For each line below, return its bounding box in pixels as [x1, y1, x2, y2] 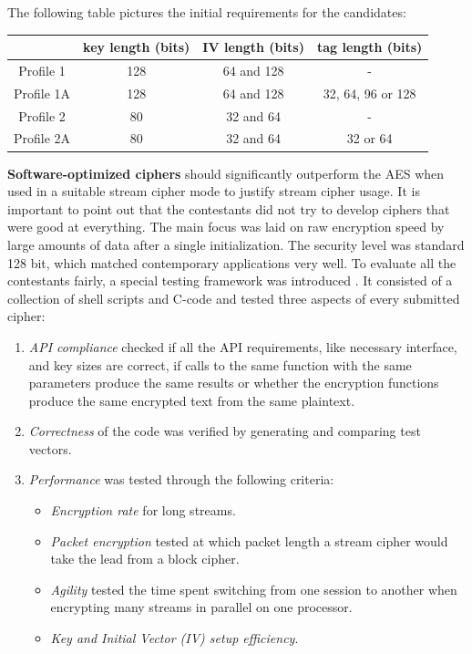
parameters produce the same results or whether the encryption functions [28, 373, 439, 392]
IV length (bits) [202, 37, 304, 57]
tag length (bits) [316, 37, 423, 57]
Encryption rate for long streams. [50, 501, 236, 520]
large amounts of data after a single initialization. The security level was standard [7, 234, 465, 254]
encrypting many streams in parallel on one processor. [50, 597, 353, 617]
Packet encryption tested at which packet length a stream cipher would [50, 531, 448, 550]
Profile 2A [14, 129, 71, 148]
